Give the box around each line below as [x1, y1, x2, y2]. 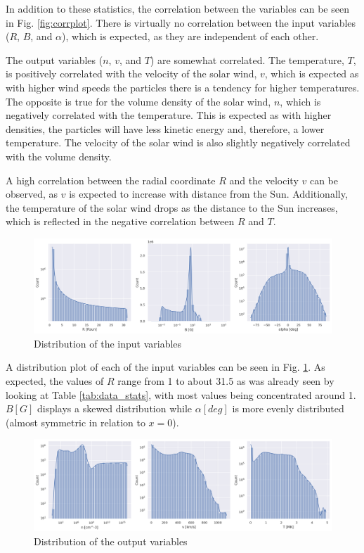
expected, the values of [6, 374, 104, 388]
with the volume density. [6, 148, 112, 163]
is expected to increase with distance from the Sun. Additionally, [69, 186, 348, 201]
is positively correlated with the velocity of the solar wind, [6, 66, 257, 81]
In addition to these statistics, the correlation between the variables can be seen [6, 1, 349, 15]
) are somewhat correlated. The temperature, [150, 52, 344, 67]
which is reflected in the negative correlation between [6, 214, 235, 229]
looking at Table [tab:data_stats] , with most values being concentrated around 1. [6, 387, 356, 402]
